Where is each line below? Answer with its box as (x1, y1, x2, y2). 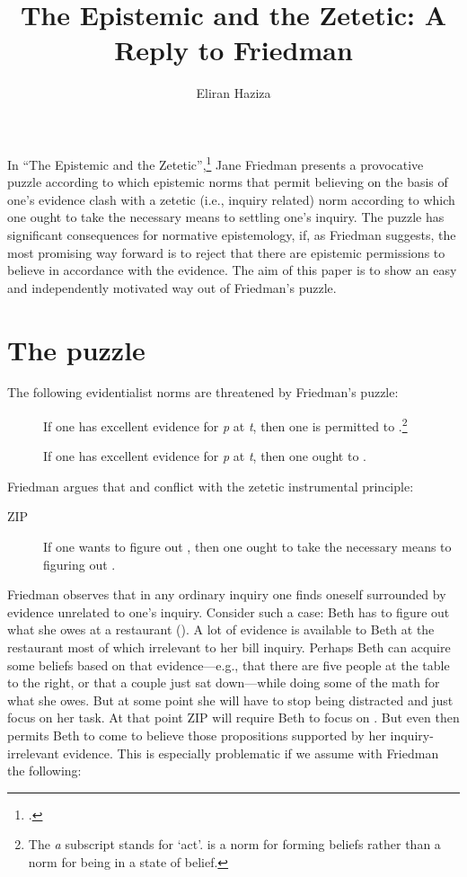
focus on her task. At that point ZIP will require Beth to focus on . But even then (7, 708, 460, 727)
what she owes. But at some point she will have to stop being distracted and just (7, 690, 454, 709)
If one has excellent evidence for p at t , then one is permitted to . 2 (43, 414, 408, 435)
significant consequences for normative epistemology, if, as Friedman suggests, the (7, 225, 456, 244)
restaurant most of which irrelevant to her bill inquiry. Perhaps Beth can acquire (7, 638, 451, 657)
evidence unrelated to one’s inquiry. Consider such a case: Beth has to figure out (7, 602, 450, 621)
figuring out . (43, 554, 116, 573)
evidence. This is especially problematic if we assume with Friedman (63, 743, 439, 762)
